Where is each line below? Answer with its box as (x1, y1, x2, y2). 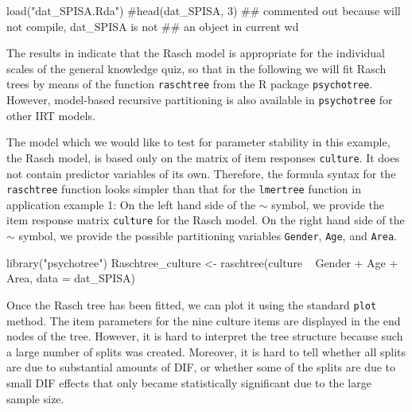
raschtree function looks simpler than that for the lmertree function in (6, 181, 361, 197)
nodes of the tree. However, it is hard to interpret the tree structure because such (6, 328, 403, 344)
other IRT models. (6, 107, 95, 123)
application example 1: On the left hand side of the (6, 196, 256, 212)
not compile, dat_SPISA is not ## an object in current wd (6, 17, 299, 34)
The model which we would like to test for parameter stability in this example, (6, 134, 391, 150)
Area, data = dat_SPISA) (6, 270, 136, 286)
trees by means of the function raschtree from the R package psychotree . (6, 76, 373, 92)
